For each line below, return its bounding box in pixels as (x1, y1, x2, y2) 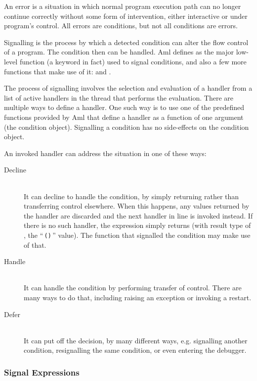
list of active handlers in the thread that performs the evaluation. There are (4, 92, 234, 103)
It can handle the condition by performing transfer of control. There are (24, 282, 242, 293)
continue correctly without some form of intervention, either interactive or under (4, 10, 248, 21)
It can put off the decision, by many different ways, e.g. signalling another (24, 335, 248, 345)
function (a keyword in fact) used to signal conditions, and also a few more (19, 56, 247, 66)
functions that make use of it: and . (4, 66, 111, 76)
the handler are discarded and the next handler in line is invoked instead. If (24, 210, 253, 220)
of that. (24, 239, 46, 250)
